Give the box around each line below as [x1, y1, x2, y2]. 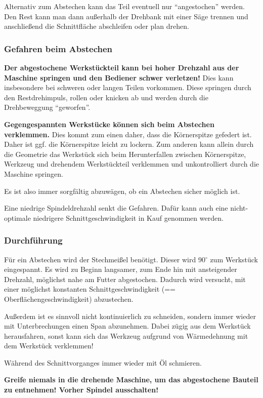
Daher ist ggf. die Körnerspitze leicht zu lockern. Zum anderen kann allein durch [4, 139, 254, 149]
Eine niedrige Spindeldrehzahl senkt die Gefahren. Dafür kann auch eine [4, 203, 228, 213]
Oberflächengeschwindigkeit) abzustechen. [4, 293, 134, 304]
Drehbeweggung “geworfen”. [4, 102, 91, 112]
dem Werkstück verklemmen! [4, 340, 94, 351]
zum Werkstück [210, 254, 258, 264]
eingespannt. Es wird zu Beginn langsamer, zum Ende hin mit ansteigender [4, 264, 237, 274]
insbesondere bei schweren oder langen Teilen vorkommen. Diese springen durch [4, 82, 251, 93]
